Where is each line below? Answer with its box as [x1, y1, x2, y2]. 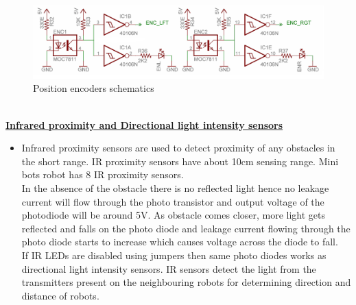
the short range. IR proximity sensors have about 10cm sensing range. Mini [21, 154, 339, 168]
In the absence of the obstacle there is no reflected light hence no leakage [21, 180, 329, 195]
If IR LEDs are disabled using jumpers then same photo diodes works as [21, 247, 327, 262]
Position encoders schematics [33, 81, 154, 95]
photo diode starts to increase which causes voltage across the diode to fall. [21, 234, 338, 249]
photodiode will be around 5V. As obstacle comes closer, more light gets [21, 208, 326, 222]
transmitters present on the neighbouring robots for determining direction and [21, 275, 351, 289]
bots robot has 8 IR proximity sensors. [21, 167, 184, 182]
